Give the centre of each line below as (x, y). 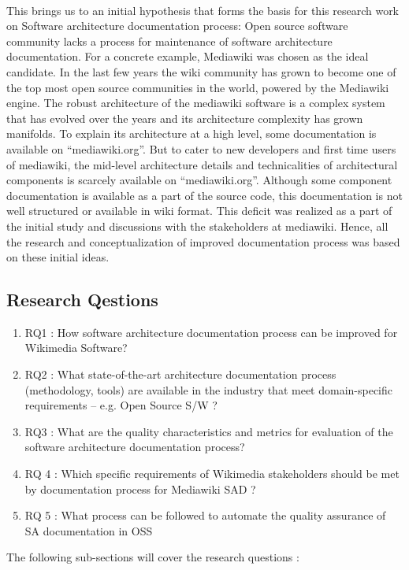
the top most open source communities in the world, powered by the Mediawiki (198, 87)
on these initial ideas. (58, 257)
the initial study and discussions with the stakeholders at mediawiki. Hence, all (197, 226)
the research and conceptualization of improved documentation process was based (203, 241)
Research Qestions (82, 300)
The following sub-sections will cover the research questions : (153, 557)
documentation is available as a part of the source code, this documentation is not (204, 195)
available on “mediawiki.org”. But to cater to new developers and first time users (201, 148)
